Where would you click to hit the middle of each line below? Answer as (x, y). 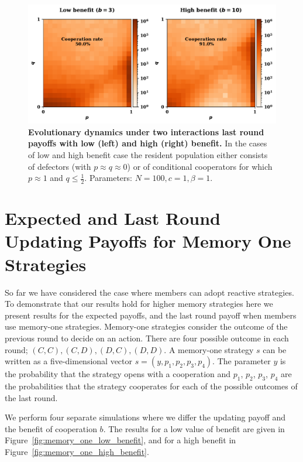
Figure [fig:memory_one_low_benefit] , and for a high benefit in (120, 440)
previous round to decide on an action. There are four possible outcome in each (147, 338)
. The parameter (242, 361)
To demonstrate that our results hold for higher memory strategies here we (139, 304)
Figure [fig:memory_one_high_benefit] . (77, 451)
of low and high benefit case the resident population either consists (148, 155)
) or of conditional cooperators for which (200, 166)
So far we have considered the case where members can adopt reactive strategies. (149, 292)
